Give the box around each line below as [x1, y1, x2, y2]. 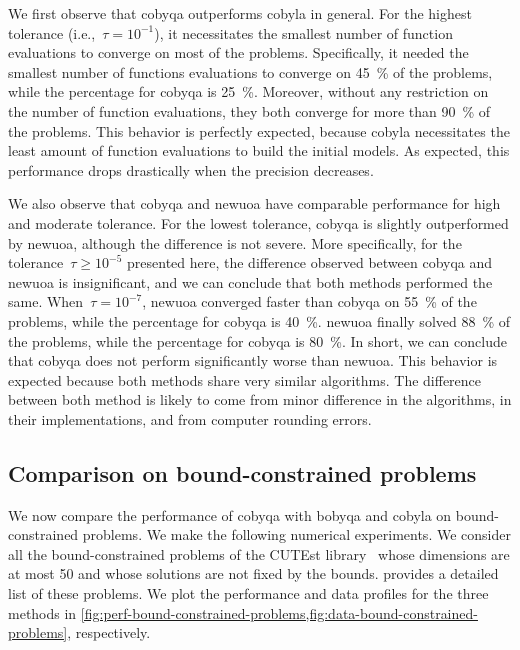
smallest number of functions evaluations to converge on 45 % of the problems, [8, 61, 493, 82]
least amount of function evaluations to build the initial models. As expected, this [8, 140, 510, 161]
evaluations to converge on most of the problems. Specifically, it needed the [8, 42, 469, 63]
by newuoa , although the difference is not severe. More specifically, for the [8, 232, 462, 253]
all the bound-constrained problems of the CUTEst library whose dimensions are [8, 543, 510, 564]
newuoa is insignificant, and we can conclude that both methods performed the [8, 271, 493, 292]
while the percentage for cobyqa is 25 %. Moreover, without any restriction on [8, 81, 489, 102]
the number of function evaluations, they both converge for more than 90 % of [8, 100, 491, 121]
